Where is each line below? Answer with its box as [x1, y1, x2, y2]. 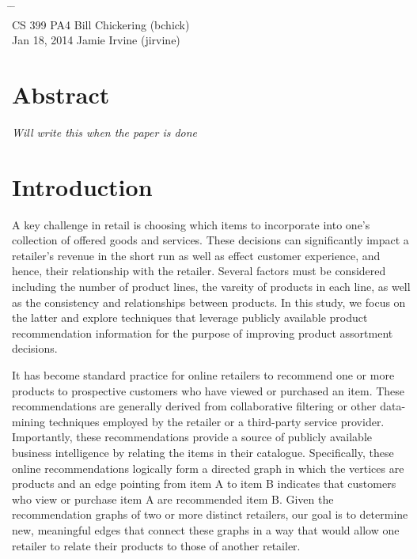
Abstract [12, 77, 110, 110]
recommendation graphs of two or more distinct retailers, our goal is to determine [12, 506, 408, 523]
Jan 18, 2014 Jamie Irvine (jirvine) [12, 32, 180, 48]
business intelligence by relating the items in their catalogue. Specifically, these [12, 444, 394, 460]
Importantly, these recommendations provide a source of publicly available [12, 429, 373, 445]
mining [12, 413, 46, 429]
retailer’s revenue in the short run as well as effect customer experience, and [12, 247, 381, 263]
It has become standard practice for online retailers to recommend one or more [12, 366, 395, 383]
